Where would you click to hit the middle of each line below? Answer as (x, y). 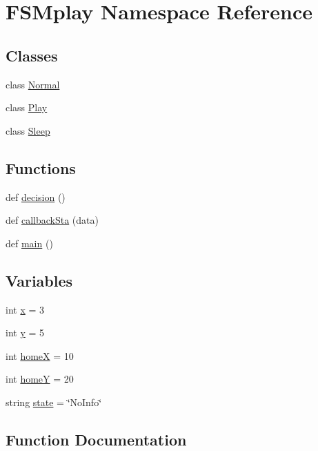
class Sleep (28, 130)
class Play (27, 107)
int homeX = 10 (40, 355)
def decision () (36, 196)
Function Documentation (96, 439)
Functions (41, 167)
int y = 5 (25, 333)
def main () (29, 243)
